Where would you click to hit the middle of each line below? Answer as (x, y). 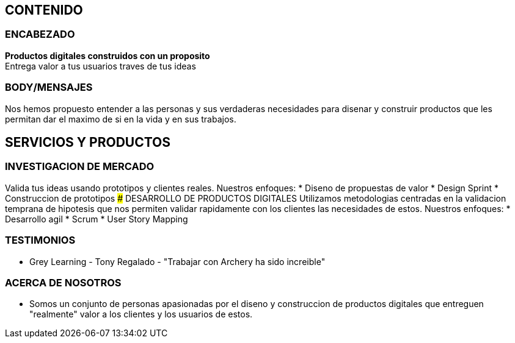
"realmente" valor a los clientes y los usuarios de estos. (141, 314)
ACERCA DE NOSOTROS (63, 282)
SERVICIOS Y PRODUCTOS (88, 142)
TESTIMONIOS (40, 240)
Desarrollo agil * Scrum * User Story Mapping (97, 219)
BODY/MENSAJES (49, 87)
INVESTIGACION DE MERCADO (80, 167)
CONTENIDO (44, 10)
